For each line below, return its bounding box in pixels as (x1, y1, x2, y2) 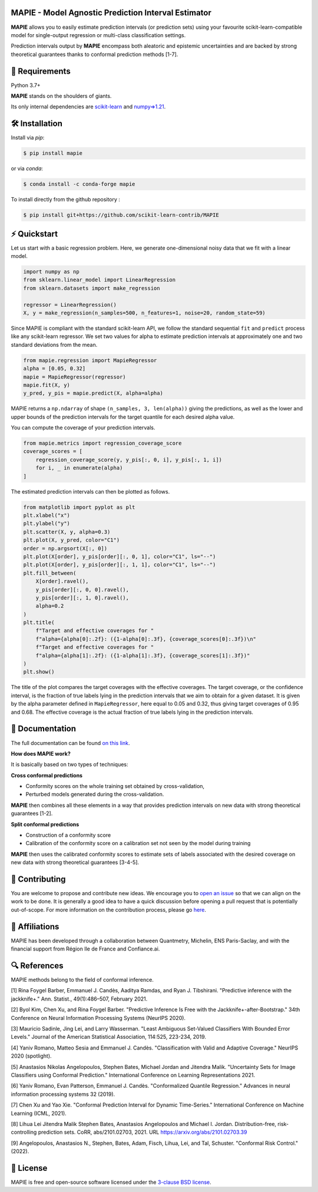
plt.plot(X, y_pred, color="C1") (23, 537, 120, 544)
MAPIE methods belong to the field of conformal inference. (11, 976, 154, 984)
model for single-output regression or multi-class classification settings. (11, 31, 186, 38)
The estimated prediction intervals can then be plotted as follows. (11, 488, 170, 495)
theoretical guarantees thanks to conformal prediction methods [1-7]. (11, 51, 178, 58)
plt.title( (23, 619, 55, 626)
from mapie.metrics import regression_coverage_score (23, 440, 182, 447)
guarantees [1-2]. (11, 810, 53, 817)
